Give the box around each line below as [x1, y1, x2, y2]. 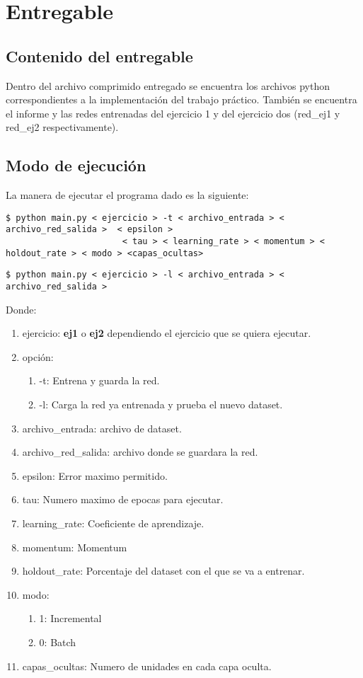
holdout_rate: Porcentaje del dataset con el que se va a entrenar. [22, 563, 305, 578]
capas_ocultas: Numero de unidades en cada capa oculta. [22, 658, 272, 673]
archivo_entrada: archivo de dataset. [22, 420, 182, 435]
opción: [22, 349, 54, 364]
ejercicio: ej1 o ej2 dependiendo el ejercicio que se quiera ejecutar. [22, 326, 311, 340]
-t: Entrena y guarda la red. [39, 373, 160, 388]
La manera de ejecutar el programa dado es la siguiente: [6, 188, 249, 202]
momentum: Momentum [22, 539, 127, 554]
